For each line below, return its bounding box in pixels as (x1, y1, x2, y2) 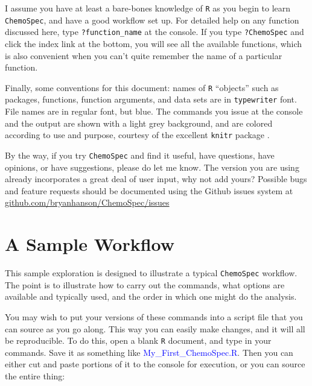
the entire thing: (5, 369, 65, 382)
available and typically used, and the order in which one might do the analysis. (5, 290, 297, 303)
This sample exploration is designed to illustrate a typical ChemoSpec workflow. (5, 267, 298, 279)
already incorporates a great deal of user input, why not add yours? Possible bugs (5, 172, 307, 185)
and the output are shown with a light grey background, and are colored (5, 116, 273, 129)
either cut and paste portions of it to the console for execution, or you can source (5, 358, 305, 370)
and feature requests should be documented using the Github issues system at (5, 184, 293, 197)
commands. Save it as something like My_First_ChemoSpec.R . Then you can (5, 346, 293, 358)
